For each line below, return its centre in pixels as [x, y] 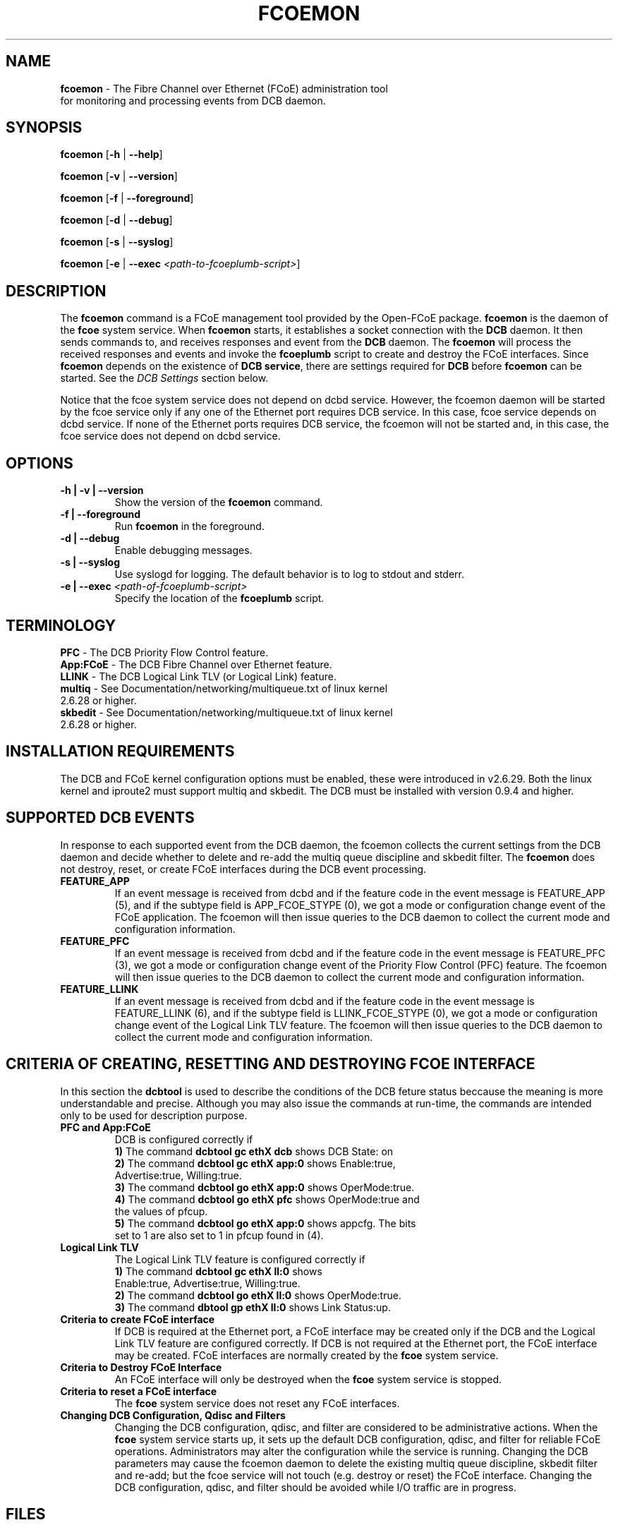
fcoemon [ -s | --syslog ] [117, 242]
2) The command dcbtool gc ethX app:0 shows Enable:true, [255, 1163]
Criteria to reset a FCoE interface [139, 1391]
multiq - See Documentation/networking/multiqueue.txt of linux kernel [224, 688]
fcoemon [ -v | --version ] [119, 176]
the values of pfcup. [161, 1211]
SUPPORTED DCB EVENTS [100, 818]
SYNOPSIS [44, 128]
